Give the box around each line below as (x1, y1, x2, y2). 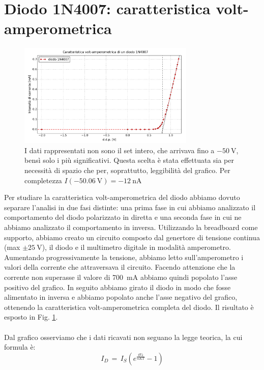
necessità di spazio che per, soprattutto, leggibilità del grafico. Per (24, 165, 230, 176)
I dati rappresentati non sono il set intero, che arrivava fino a (24, 145, 215, 155)
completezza (24, 175, 62, 185)
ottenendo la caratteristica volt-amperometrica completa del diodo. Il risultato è (4, 301, 254, 312)
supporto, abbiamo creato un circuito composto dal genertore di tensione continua (4, 232, 260, 242)
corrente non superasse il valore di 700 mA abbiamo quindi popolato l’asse (4, 271, 238, 282)
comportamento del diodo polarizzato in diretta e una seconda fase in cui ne (4, 212, 242, 222)
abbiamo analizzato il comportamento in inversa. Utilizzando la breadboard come (4, 222, 258, 232)
